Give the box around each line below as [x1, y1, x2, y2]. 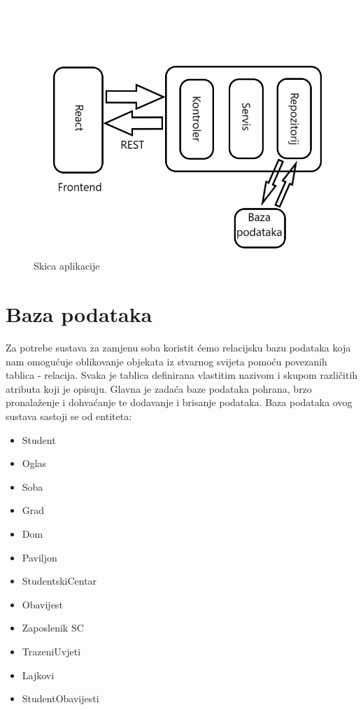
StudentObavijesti [22, 691, 99, 706]
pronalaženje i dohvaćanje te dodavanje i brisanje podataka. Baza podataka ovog [6, 395, 353, 410]
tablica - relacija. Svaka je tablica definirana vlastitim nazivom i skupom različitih [6, 368, 358, 382]
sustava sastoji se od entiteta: [6, 408, 132, 423]
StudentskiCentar [22, 573, 97, 588]
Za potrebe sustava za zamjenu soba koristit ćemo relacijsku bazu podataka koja [6, 340, 351, 355]
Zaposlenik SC [22, 620, 84, 635]
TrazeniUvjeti [22, 643, 81, 658]
